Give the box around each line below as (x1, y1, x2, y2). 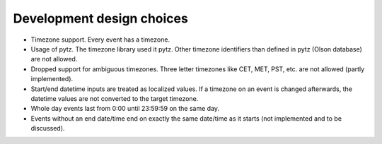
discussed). (30, 124, 65, 133)
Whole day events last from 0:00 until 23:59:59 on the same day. (30, 104, 219, 113)
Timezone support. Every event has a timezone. (30, 35, 170, 44)
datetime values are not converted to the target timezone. (30, 94, 199, 102)
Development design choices (13, 11, 189, 26)
